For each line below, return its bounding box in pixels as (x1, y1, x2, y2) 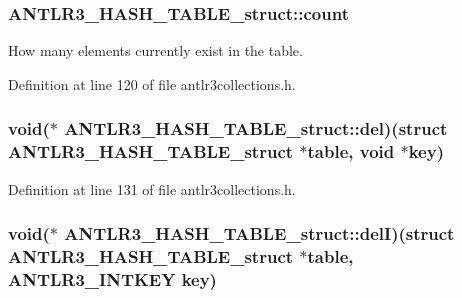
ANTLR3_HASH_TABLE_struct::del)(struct (64, 116, 448, 141)
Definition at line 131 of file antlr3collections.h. (8, 178, 296, 199)
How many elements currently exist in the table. (8, 40, 303, 61)
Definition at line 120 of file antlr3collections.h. (8, 73, 296, 94)
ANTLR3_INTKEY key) (8, 266, 217, 291)
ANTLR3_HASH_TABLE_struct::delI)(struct (64, 221, 455, 246)
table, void (307, 139, 395, 164)
